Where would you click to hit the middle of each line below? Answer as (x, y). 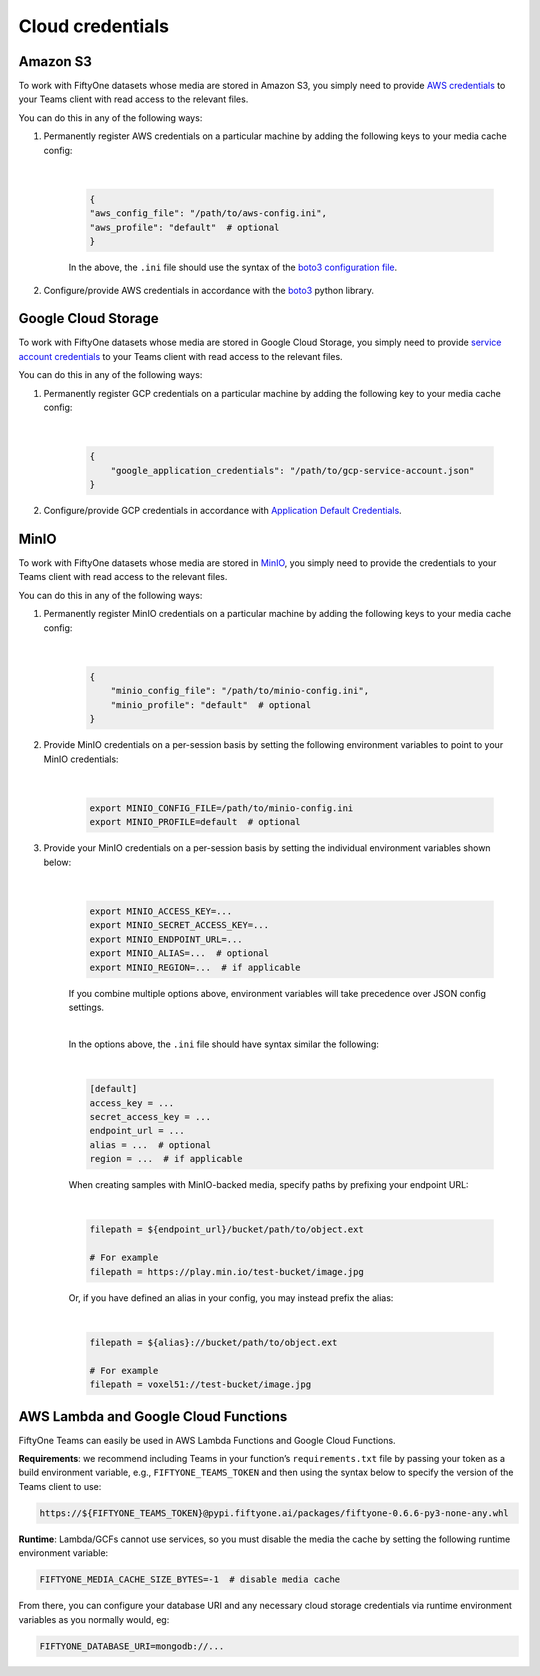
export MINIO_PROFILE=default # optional (195, 822)
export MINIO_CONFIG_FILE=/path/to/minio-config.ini (221, 808)
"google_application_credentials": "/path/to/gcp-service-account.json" (292, 470)
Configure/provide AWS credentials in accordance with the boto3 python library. (209, 290)
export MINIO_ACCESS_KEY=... (161, 911)
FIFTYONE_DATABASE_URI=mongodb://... (132, 1646)
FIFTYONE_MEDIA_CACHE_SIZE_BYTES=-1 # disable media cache (190, 1579)
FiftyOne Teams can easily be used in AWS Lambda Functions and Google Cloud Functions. (207, 1440)
